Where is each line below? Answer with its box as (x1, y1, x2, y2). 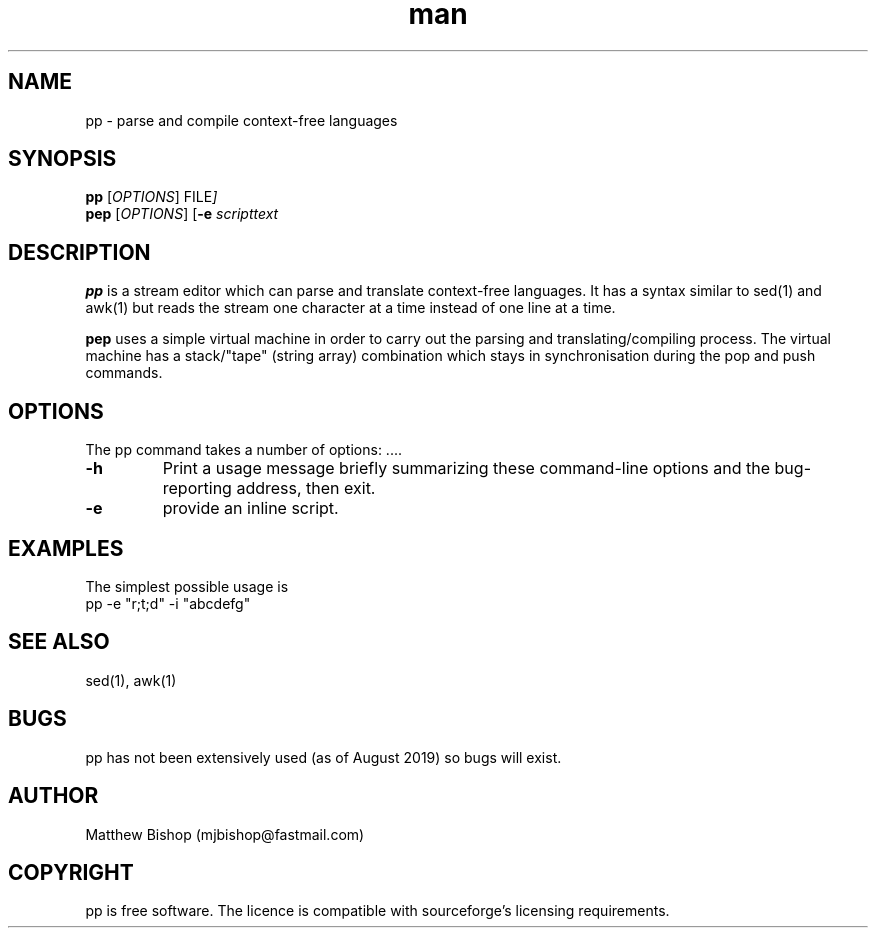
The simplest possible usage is (85, 577, 289, 595)
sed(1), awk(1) (85, 671, 177, 689)
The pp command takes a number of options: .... (85, 441, 402, 459)
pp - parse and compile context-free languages (85, 111, 398, 129)
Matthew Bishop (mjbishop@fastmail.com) (85, 825, 365, 843)
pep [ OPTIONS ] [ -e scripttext (85, 205, 279, 223)
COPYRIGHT (8, 859, 134, 885)
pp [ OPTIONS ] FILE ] (85, 188, 218, 206)
